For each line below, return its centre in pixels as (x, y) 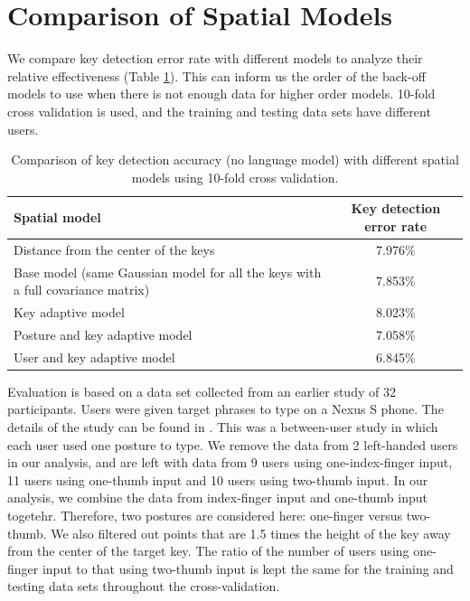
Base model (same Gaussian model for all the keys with (168, 272)
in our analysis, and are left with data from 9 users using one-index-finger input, (230, 462)
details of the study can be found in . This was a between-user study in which (223, 426)
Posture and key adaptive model (103, 334)
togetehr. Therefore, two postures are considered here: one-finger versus (205, 515)
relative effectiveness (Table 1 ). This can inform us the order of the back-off (216, 75)
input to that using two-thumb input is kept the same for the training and (248, 568)
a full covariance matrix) (82, 290)
